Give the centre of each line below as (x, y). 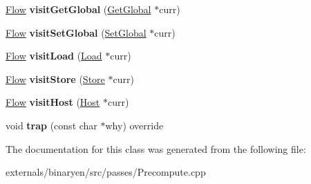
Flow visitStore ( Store (55, 79)
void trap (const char (51, 125)
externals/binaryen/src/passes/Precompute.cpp (106, 172)
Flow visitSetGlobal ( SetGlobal (76, 32)
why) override (134, 125)
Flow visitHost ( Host (53, 102)
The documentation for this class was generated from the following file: (156, 148)
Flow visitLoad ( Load (54, 56)
